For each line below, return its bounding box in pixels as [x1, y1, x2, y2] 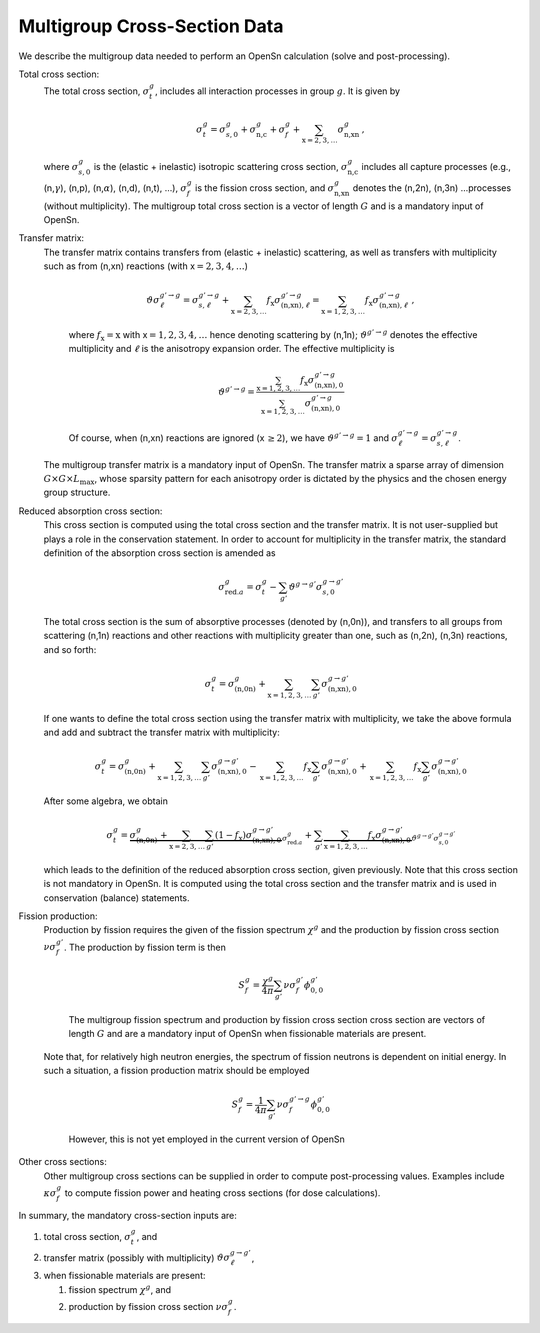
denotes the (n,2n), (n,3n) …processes [352, 181, 512, 194]
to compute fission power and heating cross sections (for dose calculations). [64, 1186, 381, 1199]
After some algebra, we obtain [43, 795, 169, 807]
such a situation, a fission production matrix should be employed [43, 1064, 310, 1076]
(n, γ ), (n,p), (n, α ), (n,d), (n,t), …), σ [43, 181, 188, 194]
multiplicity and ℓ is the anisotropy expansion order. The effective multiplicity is [68, 343, 395, 355]
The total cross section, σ [43, 85, 150, 97]
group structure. [43, 486, 111, 499]
